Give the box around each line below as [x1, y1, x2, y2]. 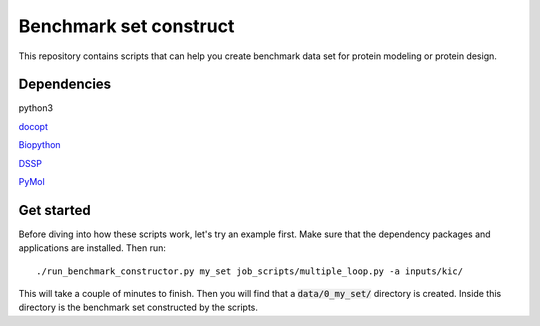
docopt [18, 120, 49, 132]
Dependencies [18, 76, 112, 93]
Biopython [18, 139, 61, 151]
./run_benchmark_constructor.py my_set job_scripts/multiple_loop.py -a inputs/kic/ [36, 265, 464, 277]
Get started [18, 201, 91, 219]
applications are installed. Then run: [18, 242, 167, 254]
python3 [18, 102, 54, 114]
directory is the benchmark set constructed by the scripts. [18, 301, 259, 314]
